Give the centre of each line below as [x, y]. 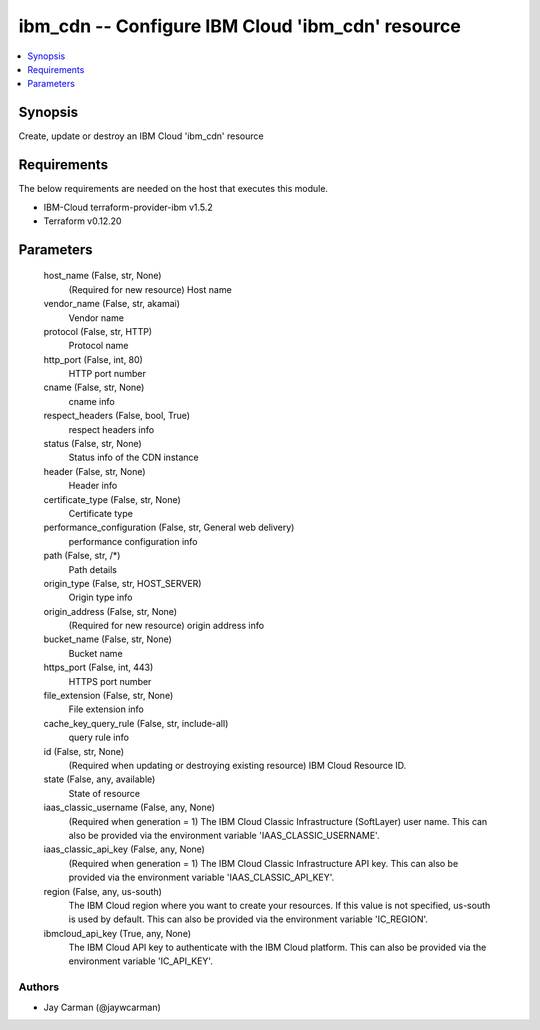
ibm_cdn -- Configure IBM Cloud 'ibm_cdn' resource [240, 26]
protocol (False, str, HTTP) [98, 331]
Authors [39, 987]
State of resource [104, 793]
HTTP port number [107, 374]
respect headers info [111, 429]
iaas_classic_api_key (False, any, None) [124, 849]
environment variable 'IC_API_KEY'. [141, 961]
